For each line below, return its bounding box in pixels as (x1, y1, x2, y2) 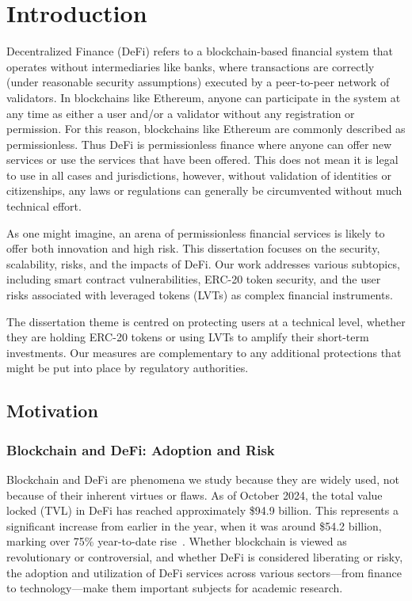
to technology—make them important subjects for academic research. (6, 580, 343, 596)
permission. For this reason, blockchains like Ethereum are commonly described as (6, 120, 406, 137)
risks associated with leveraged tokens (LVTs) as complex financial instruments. (6, 287, 393, 303)
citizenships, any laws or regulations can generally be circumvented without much (6, 182, 402, 199)
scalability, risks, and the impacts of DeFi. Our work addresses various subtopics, (6, 255, 400, 272)
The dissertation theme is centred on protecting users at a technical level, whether (6, 313, 406, 329)
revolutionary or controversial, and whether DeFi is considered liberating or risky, (6, 548, 403, 565)
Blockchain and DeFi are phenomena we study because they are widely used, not (6, 471, 399, 487)
